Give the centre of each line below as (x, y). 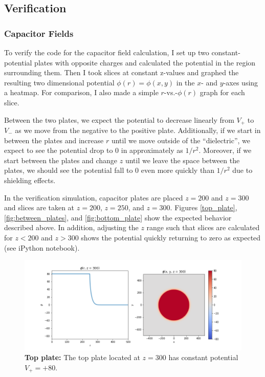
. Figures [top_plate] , (204, 207)
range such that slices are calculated (203, 227)
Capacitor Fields (39, 33)
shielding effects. (30, 180)
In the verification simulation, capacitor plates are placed (94, 197)
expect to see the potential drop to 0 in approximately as (94, 150)
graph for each (222, 92)
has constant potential (203, 357)
